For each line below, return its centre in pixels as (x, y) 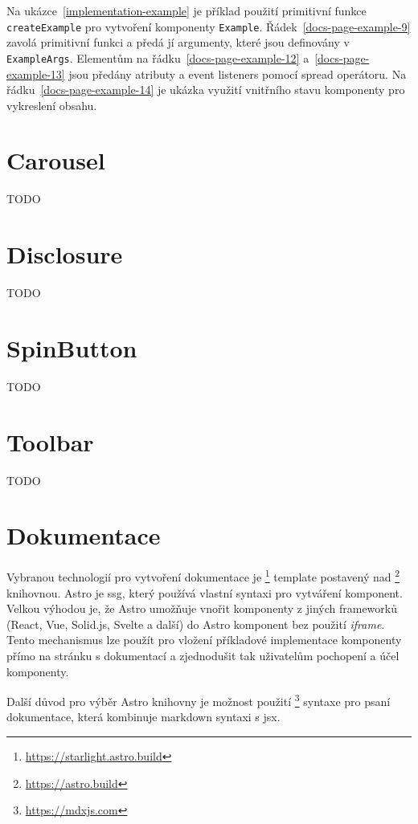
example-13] (36, 73)
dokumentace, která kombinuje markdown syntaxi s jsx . (143, 717)
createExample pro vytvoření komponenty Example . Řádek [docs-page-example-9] (209, 26)
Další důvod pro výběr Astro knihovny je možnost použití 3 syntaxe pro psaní (199, 700)
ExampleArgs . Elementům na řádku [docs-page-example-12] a (158, 57)
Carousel (56, 160)
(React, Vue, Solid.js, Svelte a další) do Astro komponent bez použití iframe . (196, 624)
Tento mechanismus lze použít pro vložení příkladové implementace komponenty (204, 640)
